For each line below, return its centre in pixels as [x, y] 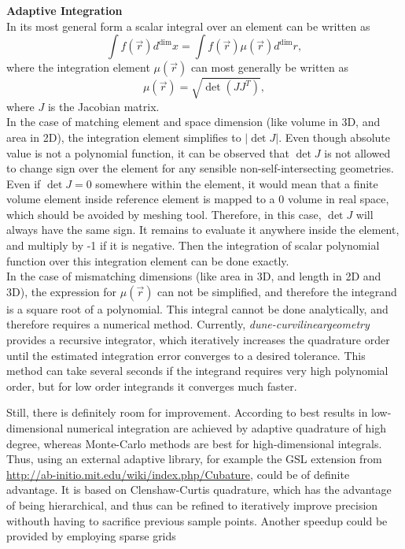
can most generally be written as [269, 67]
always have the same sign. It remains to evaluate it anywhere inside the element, [203, 230]
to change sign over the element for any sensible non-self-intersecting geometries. [200, 168]
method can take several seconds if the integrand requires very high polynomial [197, 371]
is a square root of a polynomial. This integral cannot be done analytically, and [197, 308]
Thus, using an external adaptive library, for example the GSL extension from [194, 459]
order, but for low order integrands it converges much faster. [152, 386]
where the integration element [78, 67]
